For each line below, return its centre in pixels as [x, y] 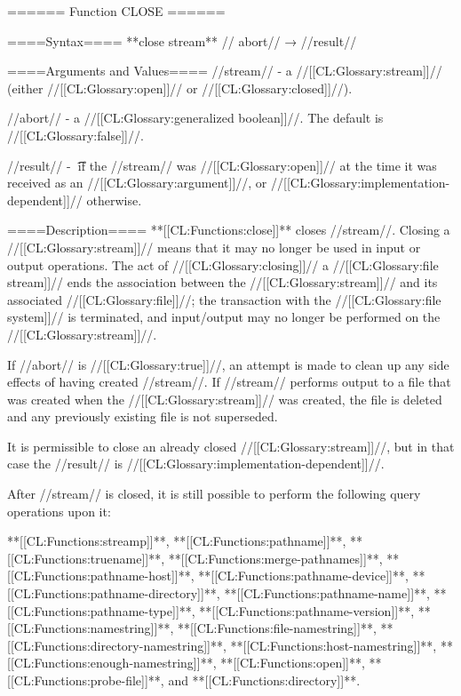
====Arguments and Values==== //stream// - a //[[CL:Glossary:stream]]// [225, 71]
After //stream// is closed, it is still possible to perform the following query [214, 494]
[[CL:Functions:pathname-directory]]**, [114, 593]
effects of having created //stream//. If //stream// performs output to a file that [229, 382]
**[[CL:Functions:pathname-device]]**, [303, 576]
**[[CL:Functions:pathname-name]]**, [327, 593]
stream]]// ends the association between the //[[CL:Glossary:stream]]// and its [223, 282]
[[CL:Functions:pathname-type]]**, [101, 610]
